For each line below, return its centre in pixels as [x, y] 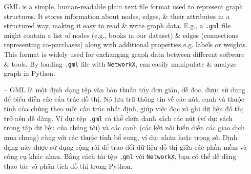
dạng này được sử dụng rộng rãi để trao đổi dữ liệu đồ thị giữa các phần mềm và [125, 147]
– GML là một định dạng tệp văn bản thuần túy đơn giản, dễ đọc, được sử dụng [125, 89]
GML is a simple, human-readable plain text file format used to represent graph [124, 6]
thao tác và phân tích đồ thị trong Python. [68, 165]
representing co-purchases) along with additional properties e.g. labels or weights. [126, 44]
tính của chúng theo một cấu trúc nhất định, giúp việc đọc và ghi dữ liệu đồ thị [124, 109]
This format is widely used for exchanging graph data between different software [124, 54]
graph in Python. [30, 73]
